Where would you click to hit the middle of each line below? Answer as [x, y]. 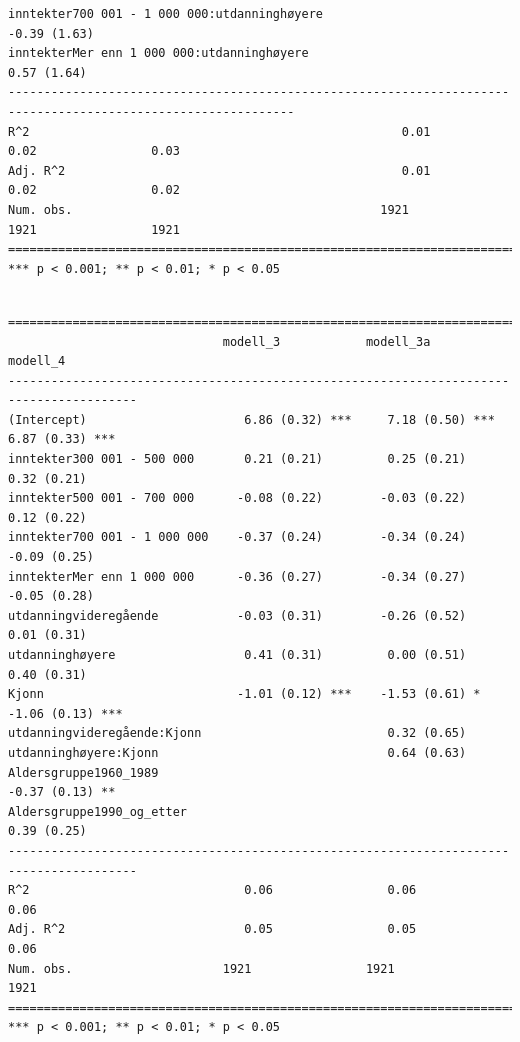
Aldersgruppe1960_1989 [83, 772]
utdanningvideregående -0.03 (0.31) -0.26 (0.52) [237, 615]
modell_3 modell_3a [326, 341]
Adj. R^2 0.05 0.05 [212, 929]
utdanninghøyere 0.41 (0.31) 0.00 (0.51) [237, 655]
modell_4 [37, 361]
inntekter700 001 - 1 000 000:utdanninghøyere [165, 14]
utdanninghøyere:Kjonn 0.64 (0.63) [237, 752]
